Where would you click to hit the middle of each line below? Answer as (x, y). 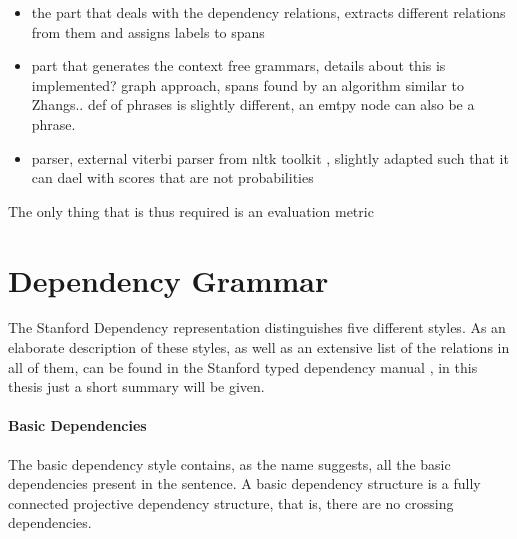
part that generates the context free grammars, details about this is (238, 65)
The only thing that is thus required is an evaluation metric (191, 210)
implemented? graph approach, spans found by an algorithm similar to (247, 84)
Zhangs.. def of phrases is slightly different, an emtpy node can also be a (253, 104)
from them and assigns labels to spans (148, 31)
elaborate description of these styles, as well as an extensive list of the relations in (259, 347)
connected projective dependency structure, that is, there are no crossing (231, 502)
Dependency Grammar (168, 279)
